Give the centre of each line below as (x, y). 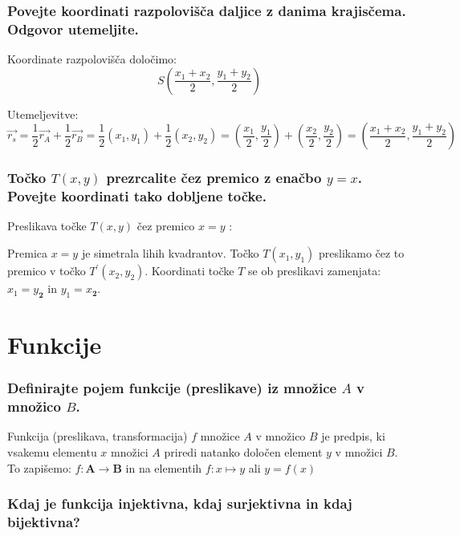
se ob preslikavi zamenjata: (315, 271)
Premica (28, 253)
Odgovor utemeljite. (73, 28)
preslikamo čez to (362, 253)
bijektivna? (44, 522)
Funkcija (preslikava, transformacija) (98, 436)
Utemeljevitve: (43, 114)
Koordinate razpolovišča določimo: (92, 59)
